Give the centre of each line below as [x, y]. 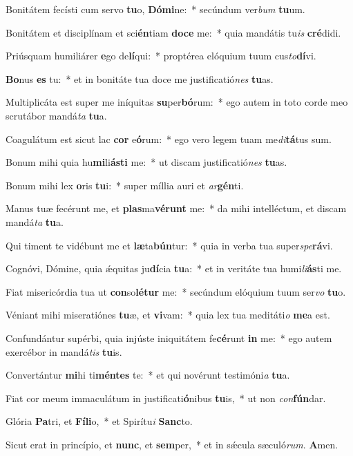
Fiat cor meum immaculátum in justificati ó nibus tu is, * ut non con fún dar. [166, 398]
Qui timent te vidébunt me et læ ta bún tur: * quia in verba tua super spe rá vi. [169, 245]
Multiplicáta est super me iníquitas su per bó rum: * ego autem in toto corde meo [177, 102]
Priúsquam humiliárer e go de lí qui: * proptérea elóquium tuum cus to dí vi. [161, 56]
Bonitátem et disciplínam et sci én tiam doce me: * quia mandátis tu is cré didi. [173, 32]
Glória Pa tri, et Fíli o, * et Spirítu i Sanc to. [99, 421]
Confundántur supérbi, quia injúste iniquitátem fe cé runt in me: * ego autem [169, 338]
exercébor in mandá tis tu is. [64, 351]
